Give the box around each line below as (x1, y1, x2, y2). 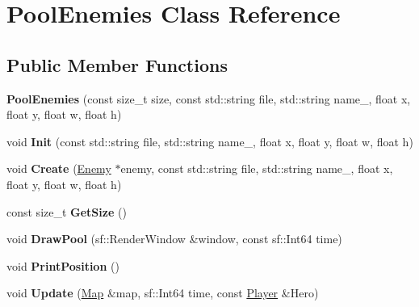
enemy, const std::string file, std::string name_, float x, (120, 160, 393, 177)
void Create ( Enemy (6, 160, 111, 177)
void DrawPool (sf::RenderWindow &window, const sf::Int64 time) (6, 230, 342, 247)
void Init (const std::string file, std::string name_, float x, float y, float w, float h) (6, 132, 413, 149)
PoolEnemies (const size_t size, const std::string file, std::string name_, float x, (6, 90, 411, 107)
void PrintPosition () (6, 257, 119, 274)
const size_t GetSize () (6, 203, 127, 220)
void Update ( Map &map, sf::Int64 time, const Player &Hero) (6, 284, 319, 301)
